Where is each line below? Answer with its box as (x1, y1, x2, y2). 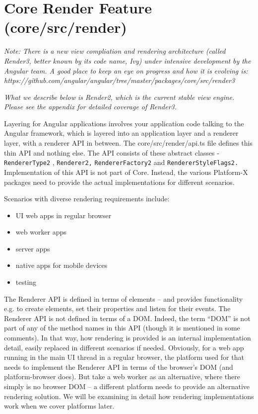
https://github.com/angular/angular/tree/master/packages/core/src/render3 (4, 75, 235, 85)
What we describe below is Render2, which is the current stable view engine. (4, 91, 235, 102)
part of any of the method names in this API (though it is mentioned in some (4, 323, 240, 333)
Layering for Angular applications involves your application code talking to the (4, 118, 244, 128)
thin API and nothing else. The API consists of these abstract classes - (4, 147, 219, 158)
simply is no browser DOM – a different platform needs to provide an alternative (4, 381, 250, 391)
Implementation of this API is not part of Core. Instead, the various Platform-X (4, 166, 248, 177)
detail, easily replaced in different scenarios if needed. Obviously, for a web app (4, 342, 244, 352)
